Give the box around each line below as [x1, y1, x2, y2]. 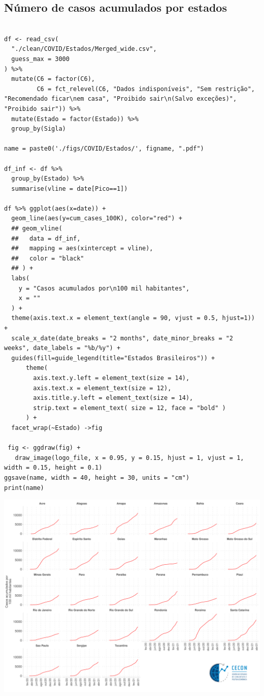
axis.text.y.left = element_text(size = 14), [33, 374, 190, 382]
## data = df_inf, [11, 235, 81, 242]
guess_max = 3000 [11, 55, 70, 63]
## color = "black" [11, 254, 84, 262]
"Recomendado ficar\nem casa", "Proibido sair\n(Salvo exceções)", [4, 95, 237, 103]
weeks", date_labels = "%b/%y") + [4, 344, 121, 352]
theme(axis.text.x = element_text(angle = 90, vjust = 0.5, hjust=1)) [11, 314, 255, 322]
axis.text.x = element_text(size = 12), [33, 384, 172, 392]
